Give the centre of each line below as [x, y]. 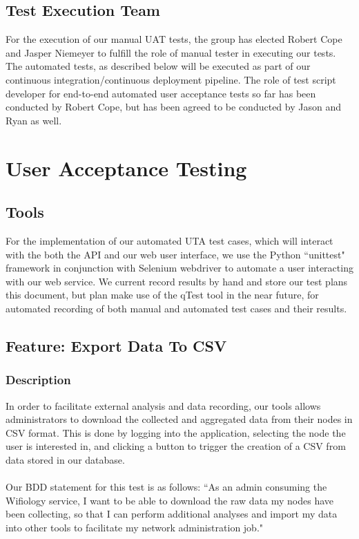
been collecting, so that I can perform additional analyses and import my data [172, 514]
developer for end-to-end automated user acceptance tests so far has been [161, 93]
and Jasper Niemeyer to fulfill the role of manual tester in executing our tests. [171, 52]
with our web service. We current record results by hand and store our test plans [177, 281]
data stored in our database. [65, 459]
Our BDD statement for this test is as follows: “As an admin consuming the [166, 487]
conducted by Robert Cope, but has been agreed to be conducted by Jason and [173, 107]
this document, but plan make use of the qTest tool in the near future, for [162, 295]
